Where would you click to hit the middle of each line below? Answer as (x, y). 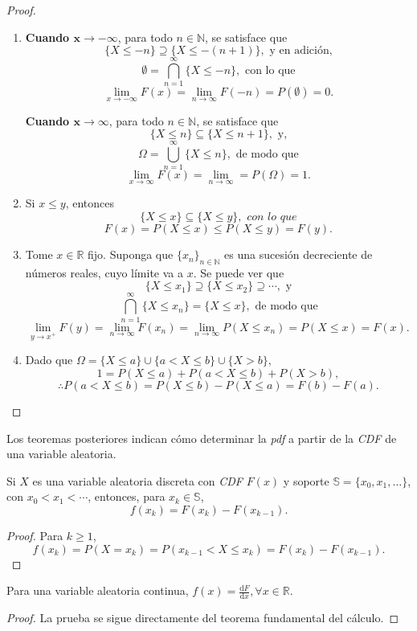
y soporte (306, 480)
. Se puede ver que (239, 272)
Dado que (49, 360)
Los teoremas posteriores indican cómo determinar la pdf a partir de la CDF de (202, 438)
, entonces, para (127, 496)
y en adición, (301, 51)
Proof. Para (35, 535)
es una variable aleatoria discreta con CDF (137, 480)
